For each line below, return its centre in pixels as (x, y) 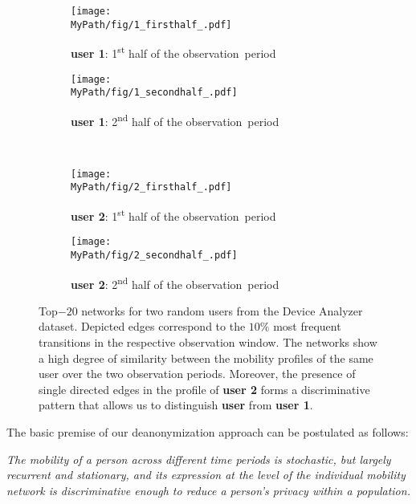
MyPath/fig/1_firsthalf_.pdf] (151, 24)
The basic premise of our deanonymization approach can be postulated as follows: (208, 432)
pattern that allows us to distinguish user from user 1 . (176, 405)
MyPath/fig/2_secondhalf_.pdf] (154, 255)
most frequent (307, 326)
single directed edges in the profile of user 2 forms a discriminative (204, 389)
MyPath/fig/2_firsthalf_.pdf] (151, 187)
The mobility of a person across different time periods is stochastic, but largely (199, 459)
